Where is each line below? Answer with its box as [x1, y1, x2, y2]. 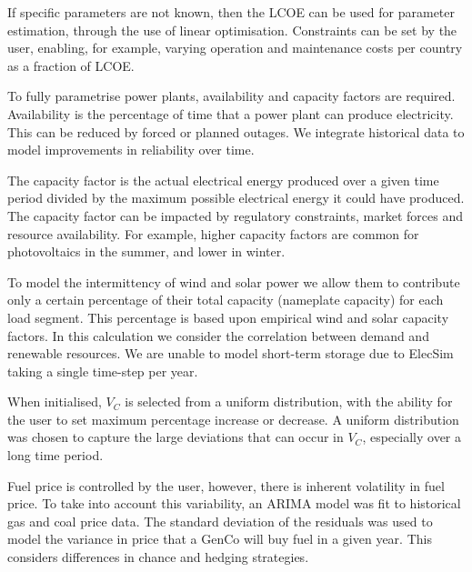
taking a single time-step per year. [7, 361, 198, 380]
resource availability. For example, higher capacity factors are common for [7, 224, 419, 243]
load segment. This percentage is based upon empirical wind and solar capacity [7, 307, 449, 326]
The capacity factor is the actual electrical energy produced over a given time [7, 170, 439, 189]
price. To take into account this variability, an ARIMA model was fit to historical [7, 494, 461, 513]
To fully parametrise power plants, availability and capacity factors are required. [7, 86, 456, 105]
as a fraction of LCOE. [7, 55, 135, 75]
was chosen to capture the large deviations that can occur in [7, 427, 344, 447]
